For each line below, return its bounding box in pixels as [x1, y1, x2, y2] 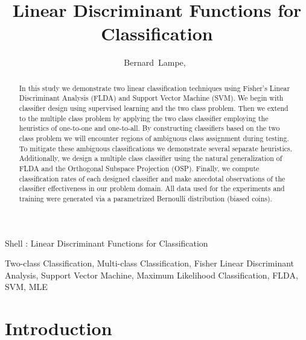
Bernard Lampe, [124, 56, 186, 69]
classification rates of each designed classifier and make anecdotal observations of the [19, 173, 285, 183]
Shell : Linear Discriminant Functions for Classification [5, 236, 208, 249]
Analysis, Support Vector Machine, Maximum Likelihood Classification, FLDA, [5, 268, 298, 281]
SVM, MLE [5, 280, 48, 293]
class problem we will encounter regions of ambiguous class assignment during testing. [19, 133, 289, 143]
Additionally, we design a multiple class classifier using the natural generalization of [19, 153, 282, 163]
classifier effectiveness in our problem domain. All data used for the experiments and [19, 183, 285, 194]
